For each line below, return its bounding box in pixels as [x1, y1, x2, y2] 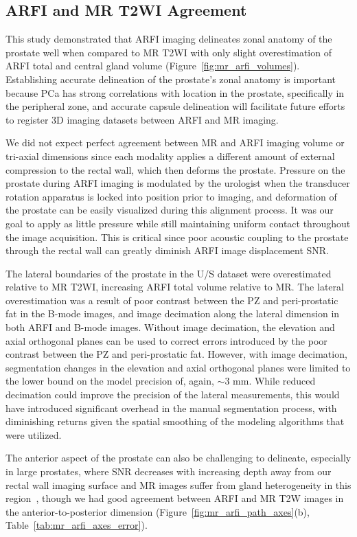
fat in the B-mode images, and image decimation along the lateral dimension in [5, 306, 340, 321]
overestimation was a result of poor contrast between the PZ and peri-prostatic [5, 293, 338, 307]
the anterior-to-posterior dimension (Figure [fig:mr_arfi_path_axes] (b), [5, 504, 310, 518]
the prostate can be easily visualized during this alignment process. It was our [5, 203, 334, 217]
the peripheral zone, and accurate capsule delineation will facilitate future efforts [5, 99, 345, 113]
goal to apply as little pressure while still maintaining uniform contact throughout [5, 216, 351, 230]
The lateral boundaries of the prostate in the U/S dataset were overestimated [5, 266, 332, 280]
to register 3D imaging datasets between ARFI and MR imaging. [5, 112, 279, 126]
